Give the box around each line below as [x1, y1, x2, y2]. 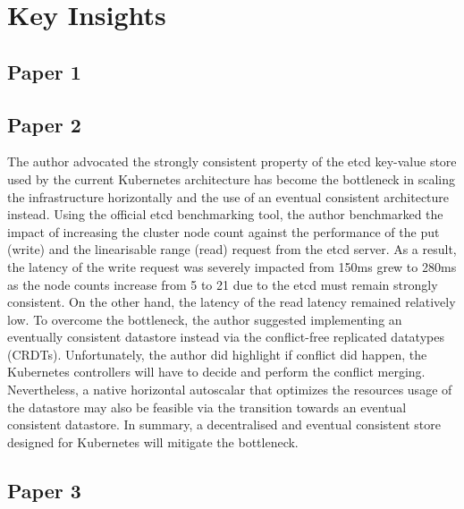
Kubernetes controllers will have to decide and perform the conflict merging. [7, 362, 426, 381]
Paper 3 [7, 476, 81, 504]
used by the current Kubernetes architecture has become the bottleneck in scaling [7, 169, 455, 188]
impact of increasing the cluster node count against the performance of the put [7, 222, 440, 241]
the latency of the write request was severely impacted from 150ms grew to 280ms [7, 257, 457, 276]
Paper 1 [7, 57, 81, 85]
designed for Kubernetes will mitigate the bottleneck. [7, 432, 299, 451]
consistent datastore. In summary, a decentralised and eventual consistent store [7, 415, 441, 434]
